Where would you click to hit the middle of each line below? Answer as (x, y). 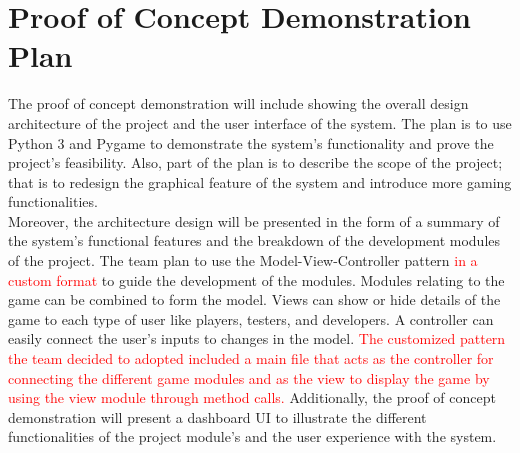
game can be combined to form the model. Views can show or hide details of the (254, 299)
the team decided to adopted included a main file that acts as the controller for (251, 358)
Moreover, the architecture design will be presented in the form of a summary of (254, 220)
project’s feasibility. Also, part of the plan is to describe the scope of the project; (255, 162)
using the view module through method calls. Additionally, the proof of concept (252, 397)
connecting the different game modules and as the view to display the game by (249, 377)
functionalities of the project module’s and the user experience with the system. (252, 436)
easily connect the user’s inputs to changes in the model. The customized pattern (257, 338)
